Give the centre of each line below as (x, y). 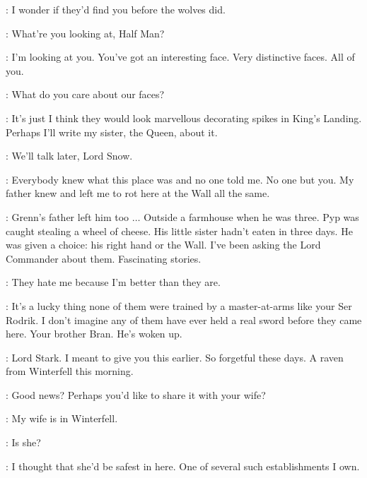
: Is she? (23, 442)
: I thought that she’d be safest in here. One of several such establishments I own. (183, 466)
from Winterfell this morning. (70, 371)
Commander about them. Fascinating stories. (104, 258)
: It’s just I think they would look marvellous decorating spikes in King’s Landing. (184, 118)
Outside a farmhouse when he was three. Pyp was (251, 216)
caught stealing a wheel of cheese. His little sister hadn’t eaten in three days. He (179, 231)
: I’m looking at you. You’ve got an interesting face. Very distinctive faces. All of (180, 57)
